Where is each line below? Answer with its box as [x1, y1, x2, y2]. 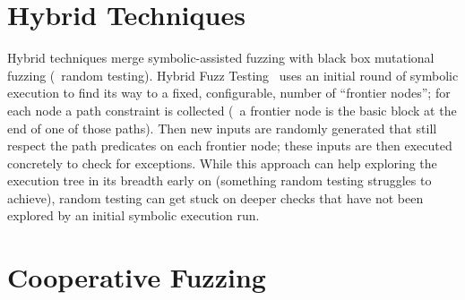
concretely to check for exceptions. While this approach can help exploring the [7, 153, 437, 172]
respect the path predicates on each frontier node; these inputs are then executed [7, 136, 452, 155]
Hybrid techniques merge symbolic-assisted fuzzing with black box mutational [7, 48, 435, 67]
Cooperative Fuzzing [7, 259, 266, 296]
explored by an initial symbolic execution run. [7, 206, 260, 225]
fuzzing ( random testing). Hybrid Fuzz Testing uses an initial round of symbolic [7, 65, 459, 84]
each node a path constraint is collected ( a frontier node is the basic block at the [7, 100, 457, 119]
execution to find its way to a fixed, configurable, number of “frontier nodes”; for [7, 83, 451, 102]
